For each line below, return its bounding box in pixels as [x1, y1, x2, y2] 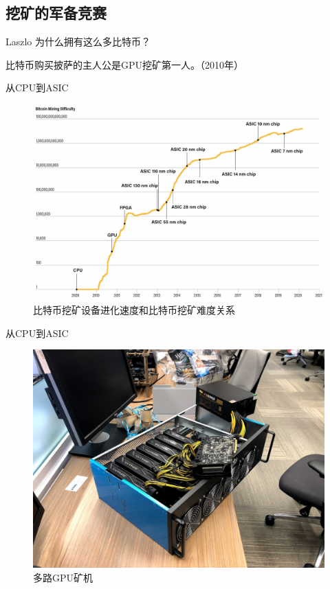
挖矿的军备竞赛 [5, 2, 107, 23]
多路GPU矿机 [33, 570, 93, 585]
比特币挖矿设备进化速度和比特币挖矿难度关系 [33, 303, 235, 317]
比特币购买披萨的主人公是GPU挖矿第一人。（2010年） [5, 57, 244, 71]
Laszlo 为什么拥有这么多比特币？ [5, 34, 151, 49]
